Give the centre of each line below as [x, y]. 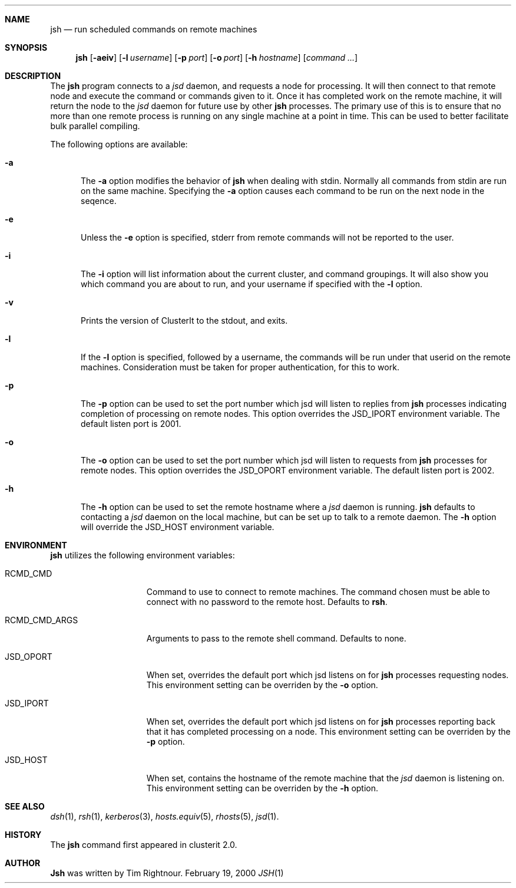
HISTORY [23, 835]
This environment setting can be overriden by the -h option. [262, 788]
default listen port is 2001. [131, 424]
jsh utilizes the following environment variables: [143, 555]
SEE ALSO [25, 806]
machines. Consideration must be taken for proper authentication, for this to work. [240, 367]
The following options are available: [119, 144]
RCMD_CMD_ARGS [42, 620]
